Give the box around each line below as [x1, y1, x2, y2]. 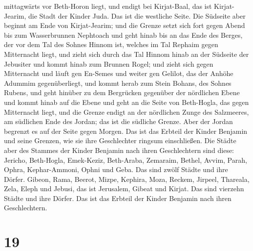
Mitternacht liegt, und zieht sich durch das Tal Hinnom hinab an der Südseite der [4, 49, 249, 59]
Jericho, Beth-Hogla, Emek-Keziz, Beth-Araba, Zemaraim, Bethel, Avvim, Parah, [4, 154, 247, 165]
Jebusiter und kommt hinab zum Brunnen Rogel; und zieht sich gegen [4, 58, 213, 69]
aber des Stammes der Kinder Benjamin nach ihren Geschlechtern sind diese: [4, 145, 234, 155]
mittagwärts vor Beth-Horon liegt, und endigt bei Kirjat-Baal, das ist [4, 1, 212, 11]
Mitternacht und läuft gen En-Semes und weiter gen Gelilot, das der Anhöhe [4, 68, 233, 78]
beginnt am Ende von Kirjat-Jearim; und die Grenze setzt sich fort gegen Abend [4, 20, 245, 30]
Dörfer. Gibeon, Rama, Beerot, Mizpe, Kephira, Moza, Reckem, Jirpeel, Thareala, [4, 174, 250, 184]
